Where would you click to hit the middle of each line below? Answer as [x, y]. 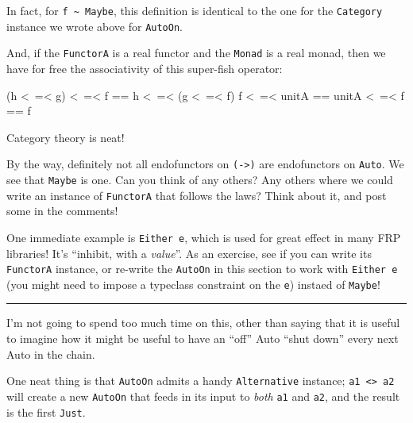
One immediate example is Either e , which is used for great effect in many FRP [204, 237]
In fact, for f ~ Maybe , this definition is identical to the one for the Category [195, 10]
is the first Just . [46, 411]
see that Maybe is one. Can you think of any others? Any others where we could [200, 179]
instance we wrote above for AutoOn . [95, 26]
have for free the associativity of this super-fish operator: [145, 68]
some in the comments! [62, 211]
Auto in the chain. [51, 354]
